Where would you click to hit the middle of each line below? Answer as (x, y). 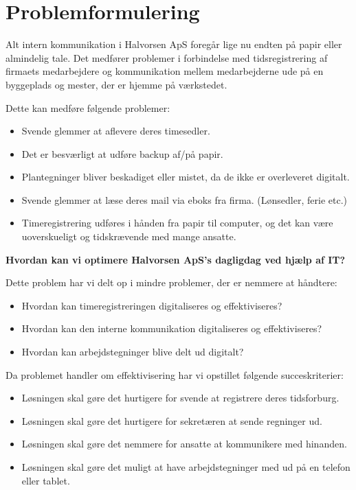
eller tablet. (46, 480)
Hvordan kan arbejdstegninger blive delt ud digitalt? (133, 352)
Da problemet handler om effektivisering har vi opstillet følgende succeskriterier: (175, 374)
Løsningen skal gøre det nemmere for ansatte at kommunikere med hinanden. (184, 444)
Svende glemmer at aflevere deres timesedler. (116, 131)
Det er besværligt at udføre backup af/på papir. (122, 153)
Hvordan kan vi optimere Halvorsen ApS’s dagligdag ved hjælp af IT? (176, 259)
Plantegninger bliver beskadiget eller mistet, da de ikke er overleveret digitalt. (186, 177)
